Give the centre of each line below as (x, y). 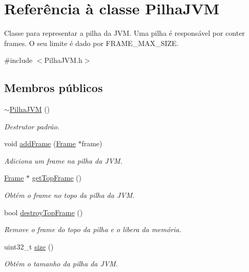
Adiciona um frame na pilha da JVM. (63, 160)
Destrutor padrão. (32, 126)
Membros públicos (54, 88)
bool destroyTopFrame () (44, 212)
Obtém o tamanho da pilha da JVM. (61, 264)
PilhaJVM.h (63, 60)
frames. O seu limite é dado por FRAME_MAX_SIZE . (91, 43)
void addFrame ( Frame (40, 143)
